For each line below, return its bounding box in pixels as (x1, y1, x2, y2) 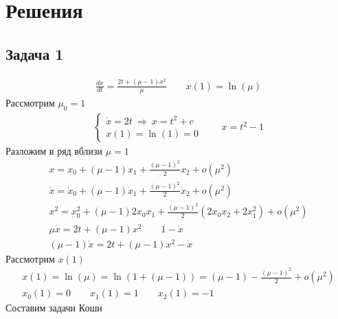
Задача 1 (5, 43, 64, 64)
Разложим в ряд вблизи (5, 144, 103, 158)
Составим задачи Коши (5, 300, 102, 315)
